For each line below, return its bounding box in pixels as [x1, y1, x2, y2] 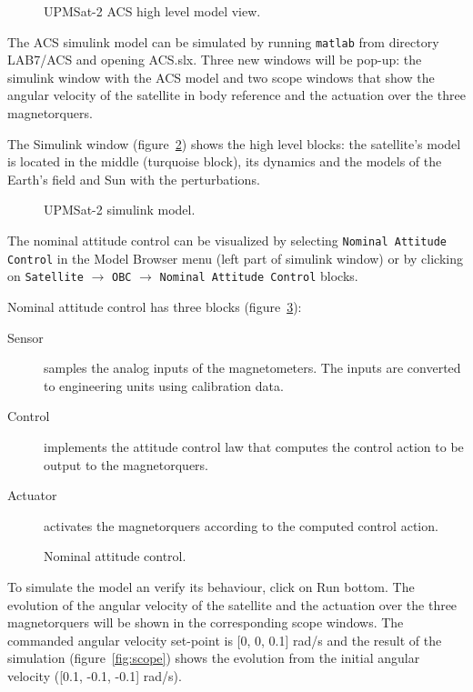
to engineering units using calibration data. [44, 376, 284, 395]
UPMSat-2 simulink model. [44, 200, 196, 219]
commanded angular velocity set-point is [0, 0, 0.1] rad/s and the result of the [7, 630, 442, 649]
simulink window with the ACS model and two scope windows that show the [7, 67, 435, 86]
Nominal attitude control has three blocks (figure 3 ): [7, 296, 302, 316]
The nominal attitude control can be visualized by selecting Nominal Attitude [7, 231, 448, 249]
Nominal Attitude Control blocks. [159, 266, 358, 286]
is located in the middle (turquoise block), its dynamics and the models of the [7, 152, 442, 171]
